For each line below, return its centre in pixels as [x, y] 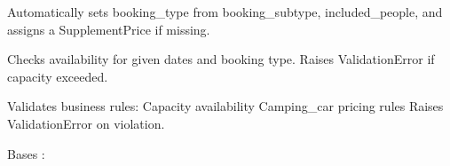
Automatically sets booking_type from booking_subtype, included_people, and [225, 12]
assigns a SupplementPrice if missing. [109, 29]
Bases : [26, 153]
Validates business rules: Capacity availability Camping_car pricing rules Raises [225, 106]
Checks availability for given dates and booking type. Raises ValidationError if [221, 59]
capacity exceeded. [58, 76]
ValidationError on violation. [86, 123]
